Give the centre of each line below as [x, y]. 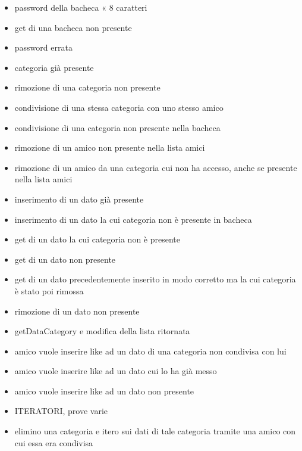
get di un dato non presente [65, 259]
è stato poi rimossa [49, 290]
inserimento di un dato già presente [79, 199]
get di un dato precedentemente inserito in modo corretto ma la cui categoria [155, 279]
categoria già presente [54, 67]
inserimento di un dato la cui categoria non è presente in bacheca [133, 219]
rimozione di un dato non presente [77, 311]
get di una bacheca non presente [73, 27]
